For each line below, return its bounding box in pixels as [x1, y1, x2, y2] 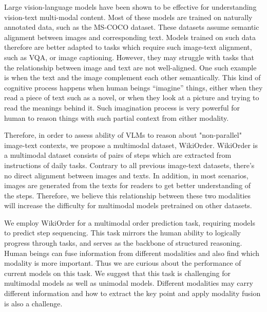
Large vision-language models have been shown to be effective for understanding [4, 2, 257, 12]
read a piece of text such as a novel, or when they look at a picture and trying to [4, 92, 259, 103]
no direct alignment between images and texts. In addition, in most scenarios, [4, 170, 249, 180]
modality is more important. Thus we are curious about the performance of [4, 258, 241, 268]
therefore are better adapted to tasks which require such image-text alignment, [4, 42, 252, 52]
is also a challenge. [4, 298, 63, 308]
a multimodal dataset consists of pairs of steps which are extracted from [4, 150, 232, 160]
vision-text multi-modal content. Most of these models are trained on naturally [4, 11, 253, 22]
